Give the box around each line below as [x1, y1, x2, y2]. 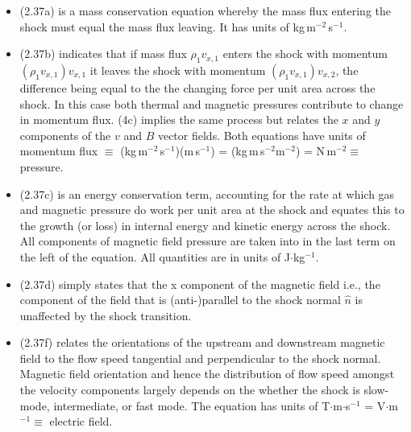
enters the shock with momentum [222, 45, 388, 62]
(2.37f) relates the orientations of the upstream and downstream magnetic [19, 334, 385, 351]
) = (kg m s [210, 142, 265, 159]
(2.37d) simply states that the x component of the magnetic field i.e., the [19, 275, 380, 292]
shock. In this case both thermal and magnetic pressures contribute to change [19, 95, 404, 112]
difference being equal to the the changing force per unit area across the [19, 79, 376, 96]
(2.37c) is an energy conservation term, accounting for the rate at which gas [19, 185, 395, 202]
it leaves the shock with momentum [89, 61, 266, 78]
